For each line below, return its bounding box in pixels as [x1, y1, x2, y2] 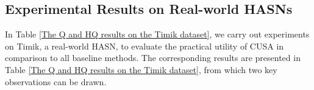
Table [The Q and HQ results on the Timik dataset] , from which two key [5, 63, 277, 76]
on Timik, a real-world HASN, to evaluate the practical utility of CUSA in [5, 39, 284, 52]
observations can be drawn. [5, 75, 107, 88]
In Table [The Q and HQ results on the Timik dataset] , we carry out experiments [5, 28, 310, 40]
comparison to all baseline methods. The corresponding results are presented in [5, 51, 301, 64]
